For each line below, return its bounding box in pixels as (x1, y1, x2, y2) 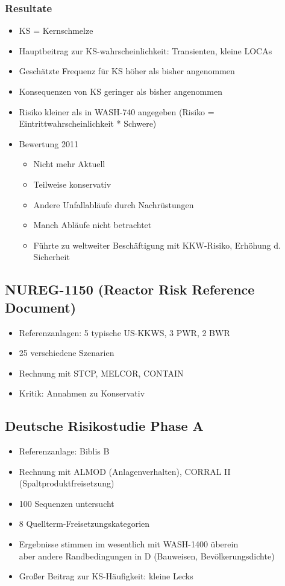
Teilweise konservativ (33, 177, 111, 190)
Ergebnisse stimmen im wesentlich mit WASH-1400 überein (19, 538, 239, 550)
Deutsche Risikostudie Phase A (5, 416, 204, 435)
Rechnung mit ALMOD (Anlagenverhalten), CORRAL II (19, 465, 231, 477)
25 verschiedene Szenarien (19, 346, 114, 359)
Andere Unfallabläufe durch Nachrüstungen (33, 198, 194, 211)
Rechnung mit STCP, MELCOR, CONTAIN (19, 366, 184, 379)
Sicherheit (33, 250, 70, 263)
